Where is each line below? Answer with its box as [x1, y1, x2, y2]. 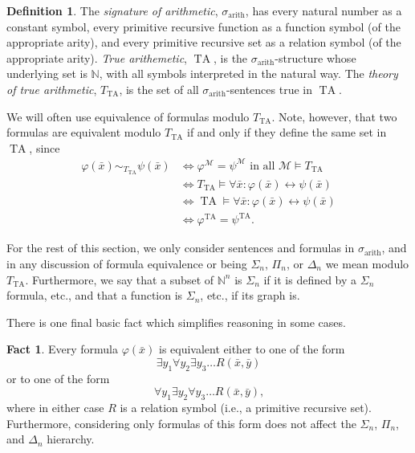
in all [250, 160, 275, 172]
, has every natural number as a [245, 2, 402, 18]
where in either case [6, 399, 104, 416]
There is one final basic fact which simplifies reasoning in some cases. [6, 313, 346, 330]
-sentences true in [226, 80, 312, 97]
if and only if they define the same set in [186, 124, 387, 141]
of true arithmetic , [6, 80, 97, 97]
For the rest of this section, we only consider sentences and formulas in [6, 239, 355, 256]
